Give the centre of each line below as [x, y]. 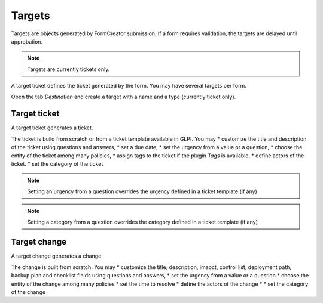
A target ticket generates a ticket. [52, 128]
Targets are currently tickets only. [68, 69]
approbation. [27, 41]
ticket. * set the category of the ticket [57, 163]
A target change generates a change [56, 256]
